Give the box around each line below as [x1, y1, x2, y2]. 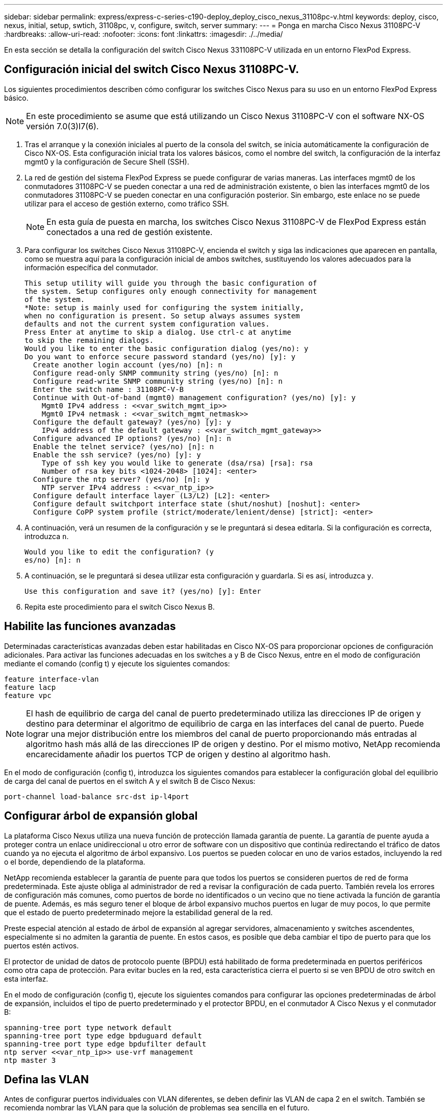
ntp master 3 [4, 1056, 56, 1064]
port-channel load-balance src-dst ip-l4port [4, 792, 189, 801]
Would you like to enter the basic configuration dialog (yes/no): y [24, 344, 309, 353]
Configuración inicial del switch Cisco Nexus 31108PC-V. [4, 63, 299, 76]
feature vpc [4, 691, 52, 700]
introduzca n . [24, 531, 69, 541]
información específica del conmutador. [24, 263, 158, 272]
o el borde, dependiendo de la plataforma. [4, 857, 145, 866]
